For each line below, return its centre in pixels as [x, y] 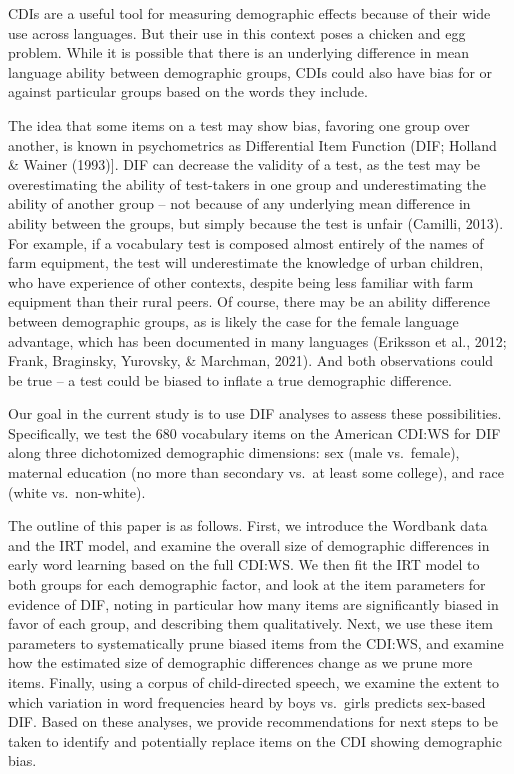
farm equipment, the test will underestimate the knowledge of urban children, [246, 262]
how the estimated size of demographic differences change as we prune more [240, 662]
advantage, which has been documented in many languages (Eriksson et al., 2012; [257, 340]
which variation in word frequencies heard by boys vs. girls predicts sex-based [247, 701]
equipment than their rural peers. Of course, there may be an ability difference [249, 301]
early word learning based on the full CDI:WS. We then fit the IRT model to [244, 564]
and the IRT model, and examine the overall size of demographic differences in [249, 544]
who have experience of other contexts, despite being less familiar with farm [241, 281]
